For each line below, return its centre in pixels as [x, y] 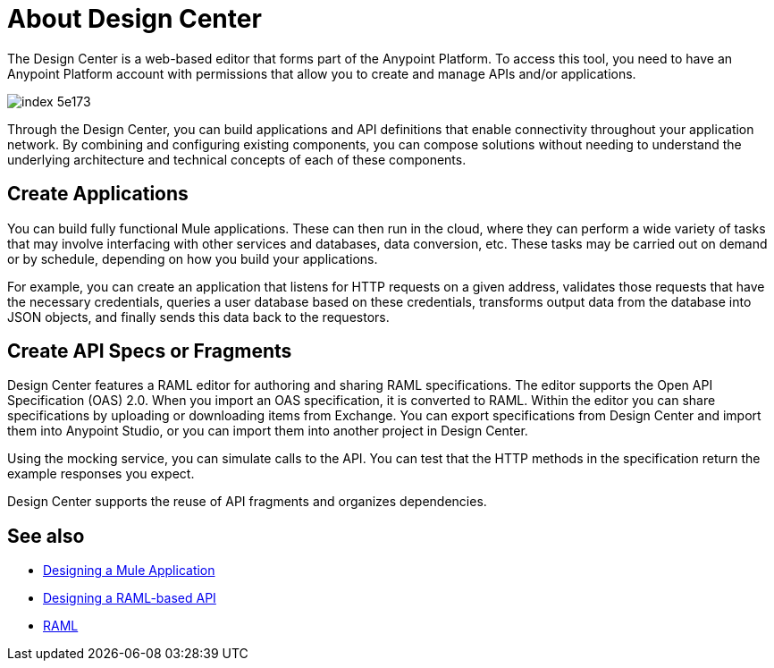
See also [46, 536]
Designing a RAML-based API [130, 598]
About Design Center [135, 19]
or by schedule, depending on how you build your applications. [193, 258]
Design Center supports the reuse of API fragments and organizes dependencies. [247, 502]
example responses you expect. [101, 474]
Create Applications [98, 194]
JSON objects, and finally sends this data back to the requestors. [198, 317]
